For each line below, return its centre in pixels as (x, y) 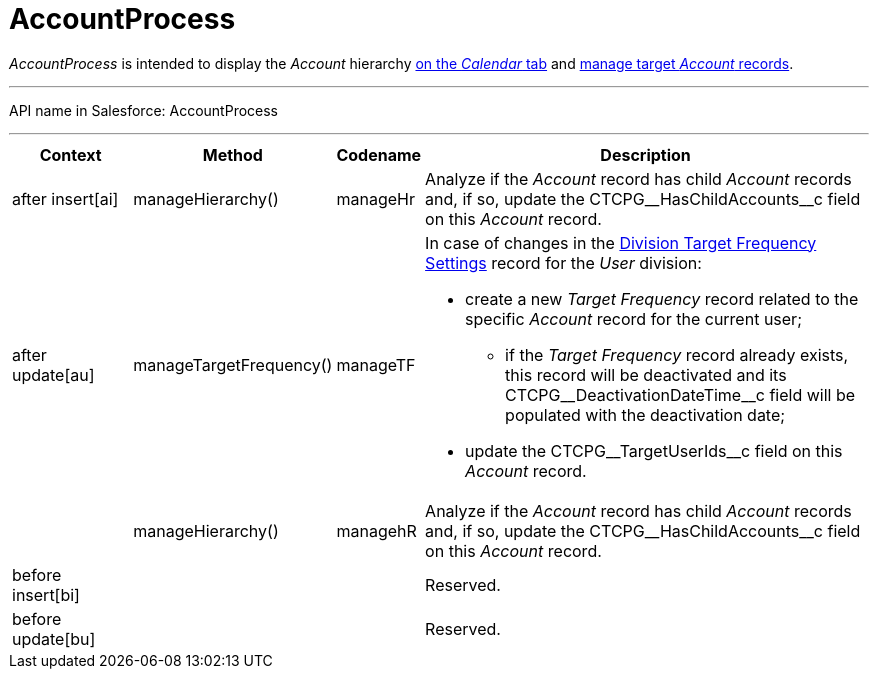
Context (70, 154)
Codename (379, 154)
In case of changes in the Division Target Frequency (621, 242)
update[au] (53, 374)
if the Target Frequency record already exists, (677, 354)
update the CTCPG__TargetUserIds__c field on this (654, 450)
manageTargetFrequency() (233, 364)
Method (232, 154)
